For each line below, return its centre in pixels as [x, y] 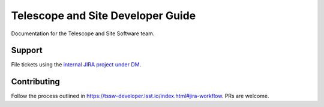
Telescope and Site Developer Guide [103, 16]
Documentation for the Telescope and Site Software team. [83, 33]
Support [27, 51]
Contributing [35, 82]
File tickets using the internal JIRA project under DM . [76, 65]
